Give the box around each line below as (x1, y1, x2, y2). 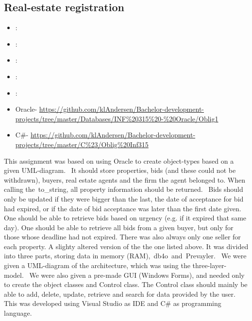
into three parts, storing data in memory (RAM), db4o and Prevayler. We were (4, 251, 247, 261)
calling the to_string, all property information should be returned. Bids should (4, 184, 243, 194)
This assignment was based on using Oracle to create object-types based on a (4, 155, 234, 166)
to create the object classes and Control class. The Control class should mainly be (4, 279, 248, 289)
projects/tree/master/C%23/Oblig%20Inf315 (15, 139, 149, 149)
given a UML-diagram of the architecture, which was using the (4, 260, 190, 270)
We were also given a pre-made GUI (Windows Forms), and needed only (29, 270, 245, 280)
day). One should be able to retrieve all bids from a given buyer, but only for (4, 222, 234, 232)
